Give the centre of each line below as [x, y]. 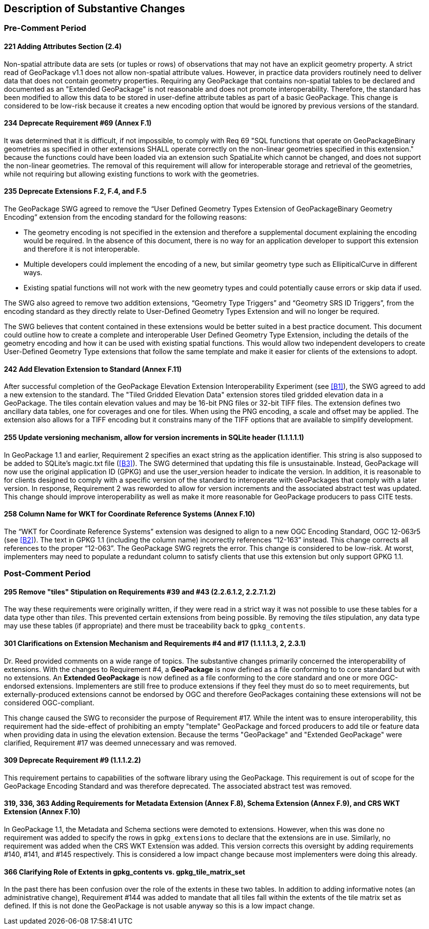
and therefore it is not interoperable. [82, 249]
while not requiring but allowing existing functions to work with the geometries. [131, 174]
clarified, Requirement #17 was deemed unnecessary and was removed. [120, 743]
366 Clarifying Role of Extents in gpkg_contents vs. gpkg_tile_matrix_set [125, 872]
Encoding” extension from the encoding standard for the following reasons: [126, 217]
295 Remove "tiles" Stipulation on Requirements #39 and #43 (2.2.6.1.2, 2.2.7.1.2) [140, 592]
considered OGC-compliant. [49, 702]
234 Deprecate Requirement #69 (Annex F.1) [78, 123]
